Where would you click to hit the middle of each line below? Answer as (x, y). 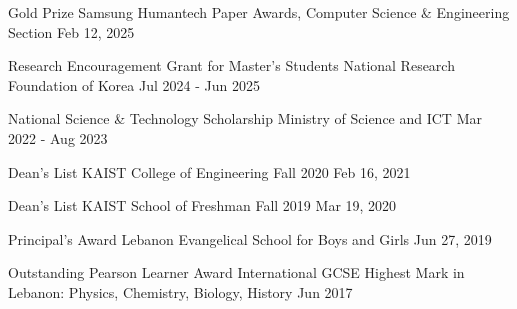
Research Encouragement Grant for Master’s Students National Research (231, 65)
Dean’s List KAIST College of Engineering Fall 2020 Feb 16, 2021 (209, 171)
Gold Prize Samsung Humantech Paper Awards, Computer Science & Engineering (259, 12)
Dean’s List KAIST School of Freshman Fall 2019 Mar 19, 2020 (202, 205)
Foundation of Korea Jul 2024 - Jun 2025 (134, 84)
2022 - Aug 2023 (58, 137)
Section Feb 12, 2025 (71, 31)
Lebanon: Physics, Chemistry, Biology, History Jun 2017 (180, 291)
